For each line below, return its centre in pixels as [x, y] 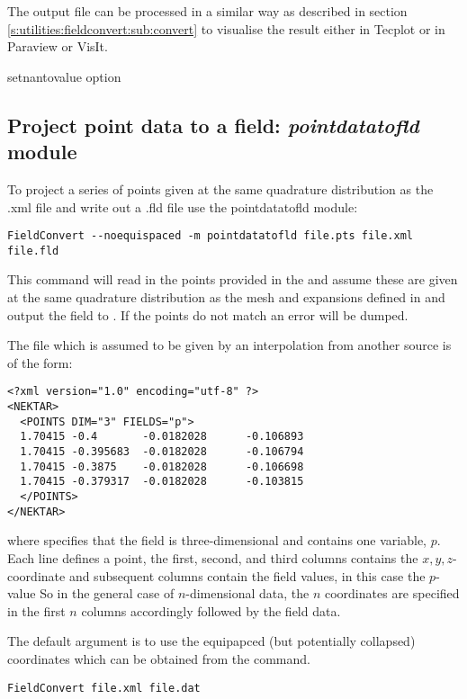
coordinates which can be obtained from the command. [159, 658]
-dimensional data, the [247, 593]
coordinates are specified [392, 593]
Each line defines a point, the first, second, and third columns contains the [213, 557]
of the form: [40, 362]
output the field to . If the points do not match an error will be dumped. [208, 314]
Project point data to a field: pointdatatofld [213, 125]
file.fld [33, 251]
